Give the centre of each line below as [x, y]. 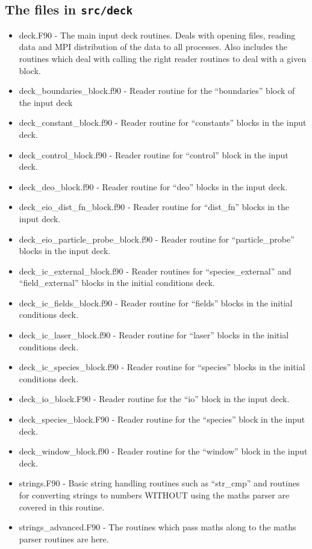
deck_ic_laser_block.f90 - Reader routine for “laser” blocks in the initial [154, 335]
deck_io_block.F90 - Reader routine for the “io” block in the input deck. [154, 399]
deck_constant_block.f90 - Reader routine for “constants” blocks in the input [163, 123]
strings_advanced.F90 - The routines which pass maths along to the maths [158, 527]
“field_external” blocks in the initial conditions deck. [117, 283]
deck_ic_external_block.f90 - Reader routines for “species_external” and [155, 271]
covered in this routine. [62, 507]
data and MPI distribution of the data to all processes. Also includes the [153, 47]
